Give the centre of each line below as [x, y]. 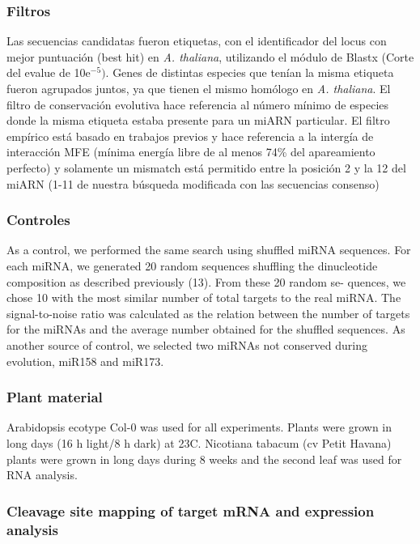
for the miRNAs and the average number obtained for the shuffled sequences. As [206, 329]
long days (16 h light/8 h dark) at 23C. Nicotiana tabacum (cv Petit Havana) [199, 442]
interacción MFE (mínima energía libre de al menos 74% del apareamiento [191, 152]
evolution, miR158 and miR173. [85, 361]
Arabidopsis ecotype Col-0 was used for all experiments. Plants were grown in [199, 427]
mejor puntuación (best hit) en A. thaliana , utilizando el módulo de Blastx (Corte [210, 56]
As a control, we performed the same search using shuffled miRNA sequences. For [209, 250]
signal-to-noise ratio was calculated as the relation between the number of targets [208, 313]
